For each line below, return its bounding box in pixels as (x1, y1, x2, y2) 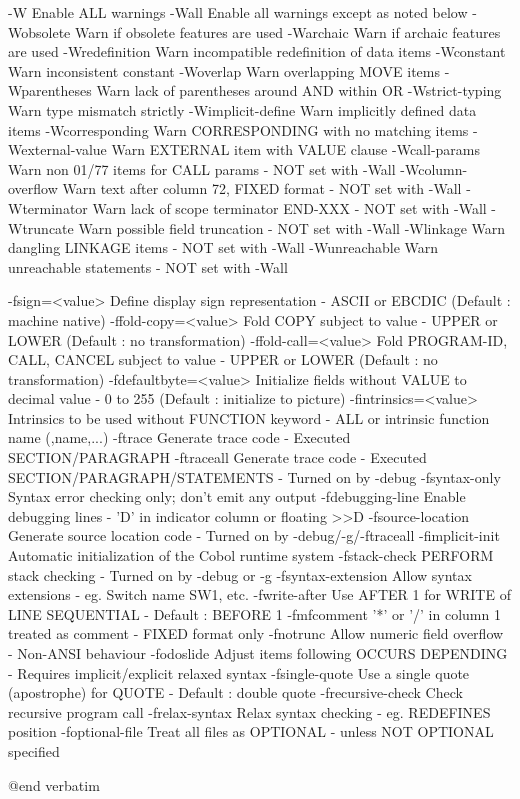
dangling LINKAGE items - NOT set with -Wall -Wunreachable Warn (8, 237, 439, 258)
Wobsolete (8, 21, 71, 42)
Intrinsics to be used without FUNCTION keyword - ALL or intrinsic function (8, 407, 490, 428)
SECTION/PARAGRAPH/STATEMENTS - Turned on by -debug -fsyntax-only (8, 466, 501, 487)
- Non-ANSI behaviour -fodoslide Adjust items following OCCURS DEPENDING (8, 643, 508, 663)
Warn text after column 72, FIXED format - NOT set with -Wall (62, 178, 462, 199)
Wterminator (8, 197, 88, 218)
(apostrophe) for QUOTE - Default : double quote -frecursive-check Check (8, 682, 463, 703)
